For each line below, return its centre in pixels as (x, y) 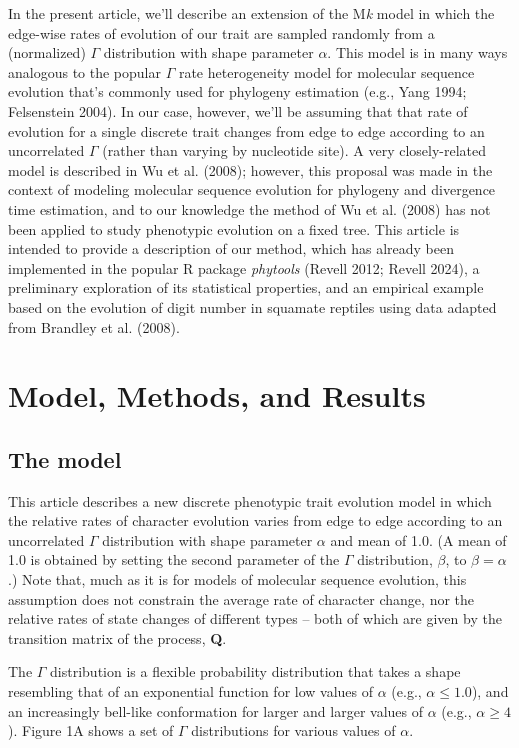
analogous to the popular (84, 71)
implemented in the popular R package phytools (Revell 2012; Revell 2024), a (244, 267)
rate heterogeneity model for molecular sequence (326, 71)
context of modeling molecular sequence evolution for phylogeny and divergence (252, 189)
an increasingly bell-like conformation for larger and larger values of (216, 710)
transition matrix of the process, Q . (117, 637)
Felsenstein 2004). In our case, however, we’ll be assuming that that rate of (238, 110)
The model (65, 458)
